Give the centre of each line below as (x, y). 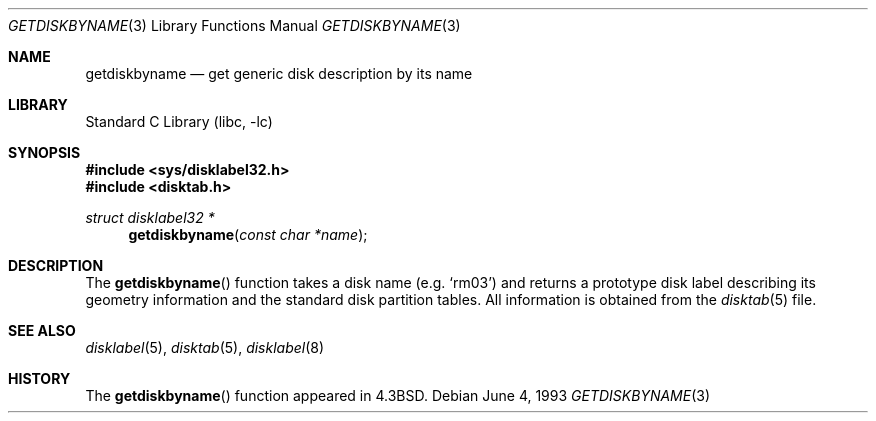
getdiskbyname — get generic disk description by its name (279, 73)
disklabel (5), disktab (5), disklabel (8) (205, 347)
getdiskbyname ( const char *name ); (248, 234)
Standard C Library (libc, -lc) (179, 121)
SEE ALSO (42, 330)
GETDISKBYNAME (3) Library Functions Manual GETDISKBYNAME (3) (234, 25)
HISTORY (39, 378)
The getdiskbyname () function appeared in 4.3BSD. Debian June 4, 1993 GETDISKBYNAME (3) (398, 395)
